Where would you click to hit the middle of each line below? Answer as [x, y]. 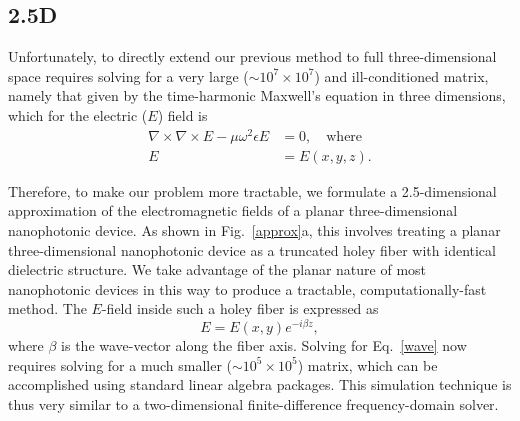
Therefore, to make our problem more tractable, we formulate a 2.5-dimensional [252, 190]
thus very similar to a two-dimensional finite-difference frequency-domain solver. [253, 403]
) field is [182, 114]
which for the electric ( [78, 114]
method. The [47, 308]
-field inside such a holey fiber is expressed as [240, 308]
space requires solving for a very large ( [128, 75]
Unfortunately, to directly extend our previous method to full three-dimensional [252, 56]
